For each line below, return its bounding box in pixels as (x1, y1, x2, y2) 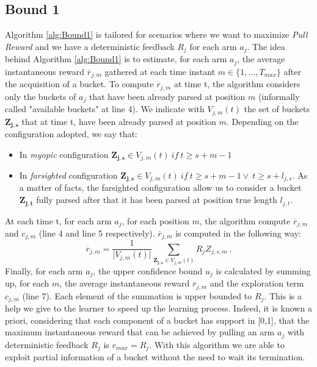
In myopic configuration (19, 148, 109, 160)
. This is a (264, 289, 302, 302)
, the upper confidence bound (93, 264, 203, 277)
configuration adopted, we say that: (5, 127, 137, 140)
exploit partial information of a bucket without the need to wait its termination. (5, 351, 305, 363)
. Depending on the (226, 115, 299, 127)
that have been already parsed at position (89, 90, 246, 102)
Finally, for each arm (5, 264, 83, 277)
